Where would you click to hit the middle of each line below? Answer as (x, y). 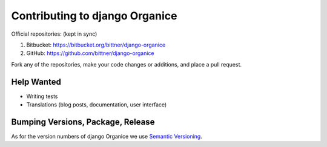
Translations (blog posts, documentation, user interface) (97, 105)
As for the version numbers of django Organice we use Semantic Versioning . (107, 136)
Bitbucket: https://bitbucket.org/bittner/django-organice (96, 45)
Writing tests (42, 96)
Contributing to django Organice (94, 16)
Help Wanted (36, 82)
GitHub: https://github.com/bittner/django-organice (90, 53)
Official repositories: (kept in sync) (54, 34)
